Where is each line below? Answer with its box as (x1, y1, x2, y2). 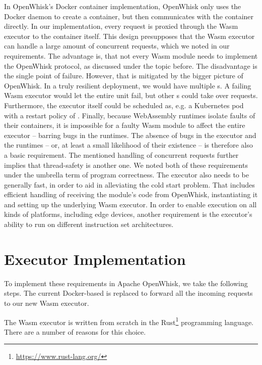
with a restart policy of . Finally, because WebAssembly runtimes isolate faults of (4, 110, 255, 120)
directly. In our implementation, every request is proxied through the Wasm (4, 21, 238, 31)
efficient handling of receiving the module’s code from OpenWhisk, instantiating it (4, 189, 258, 200)
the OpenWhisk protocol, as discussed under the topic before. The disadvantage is (4, 60, 257, 71)
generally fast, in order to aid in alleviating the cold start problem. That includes (4, 179, 255, 190)
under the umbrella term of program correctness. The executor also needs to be (4, 169, 249, 180)
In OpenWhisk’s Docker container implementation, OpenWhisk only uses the (4, 1, 241, 11)
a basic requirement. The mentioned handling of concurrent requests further (4, 149, 239, 160)
